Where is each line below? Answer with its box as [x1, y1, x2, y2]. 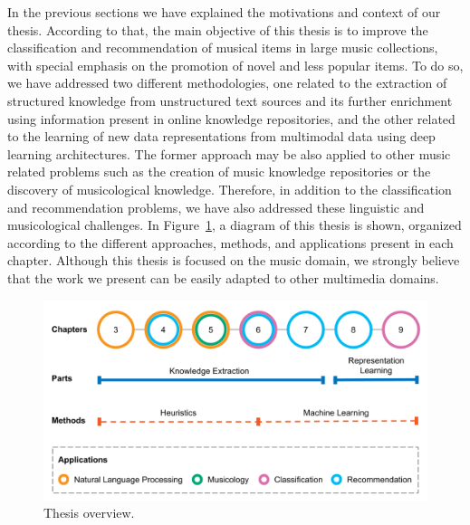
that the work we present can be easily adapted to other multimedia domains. [7, 268, 439, 287]
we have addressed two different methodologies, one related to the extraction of [7, 73, 447, 92]
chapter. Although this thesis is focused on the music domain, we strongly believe [7, 251, 460, 270]
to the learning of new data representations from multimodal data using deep [7, 127, 436, 146]
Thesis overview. [43, 503, 135, 522]
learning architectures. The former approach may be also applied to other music [7, 144, 451, 163]
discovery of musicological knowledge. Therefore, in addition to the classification [7, 179, 452, 198]
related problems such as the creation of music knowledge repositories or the [7, 162, 431, 181]
